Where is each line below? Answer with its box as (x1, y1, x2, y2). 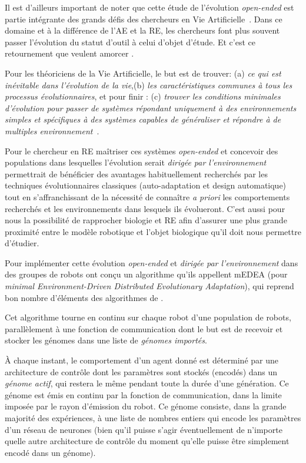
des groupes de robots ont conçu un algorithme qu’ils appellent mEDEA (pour (5, 268, 288, 280)
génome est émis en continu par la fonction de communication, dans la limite (5, 388, 282, 401)
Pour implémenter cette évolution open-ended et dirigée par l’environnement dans (5, 256, 298, 269)
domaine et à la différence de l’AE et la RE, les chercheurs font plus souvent (5, 24, 280, 37)
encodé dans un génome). (5, 446, 96, 458)
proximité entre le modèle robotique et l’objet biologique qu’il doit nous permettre (5, 225, 301, 237)
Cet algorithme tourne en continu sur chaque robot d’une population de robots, (5, 311, 291, 323)
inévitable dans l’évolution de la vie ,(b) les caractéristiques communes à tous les (5, 78, 292, 91)
